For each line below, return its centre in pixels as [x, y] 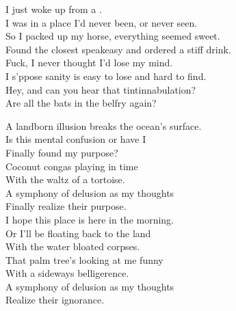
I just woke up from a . [54, 9]
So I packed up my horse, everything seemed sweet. [113, 36]
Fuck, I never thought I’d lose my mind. [89, 63]
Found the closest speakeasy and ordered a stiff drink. [118, 49]
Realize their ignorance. [55, 300]
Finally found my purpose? [62, 152]
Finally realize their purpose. [66, 206]
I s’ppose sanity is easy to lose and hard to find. [106, 76]
